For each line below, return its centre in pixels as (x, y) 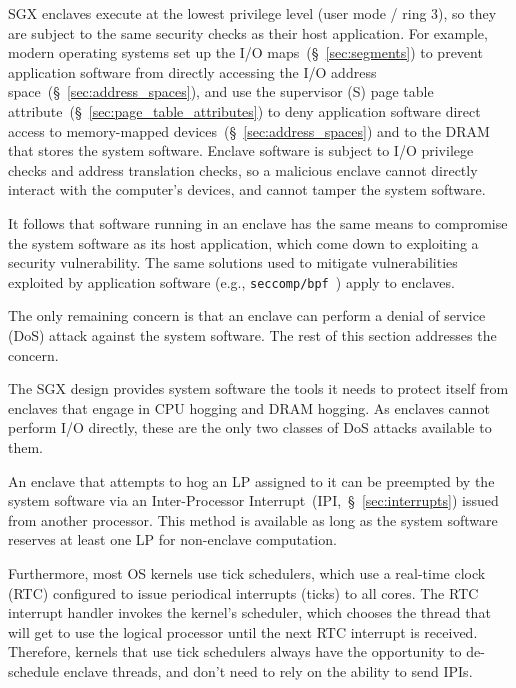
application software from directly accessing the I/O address (192, 71)
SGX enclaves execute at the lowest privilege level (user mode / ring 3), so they (252, 13)
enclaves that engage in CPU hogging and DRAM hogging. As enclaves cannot (249, 407)
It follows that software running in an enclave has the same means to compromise (258, 222)
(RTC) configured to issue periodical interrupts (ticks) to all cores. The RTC (243, 592)
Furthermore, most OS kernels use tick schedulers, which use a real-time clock (247, 572)
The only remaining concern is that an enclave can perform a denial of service (247, 315)
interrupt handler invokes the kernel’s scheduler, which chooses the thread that (249, 612)
